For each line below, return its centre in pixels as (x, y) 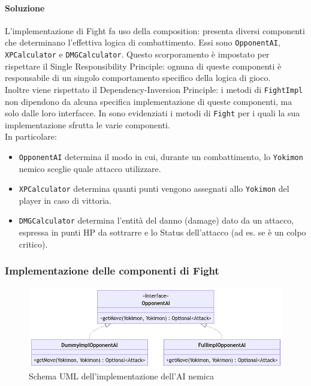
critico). (33, 244)
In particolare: (31, 136)
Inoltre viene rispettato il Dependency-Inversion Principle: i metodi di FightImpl (154, 89)
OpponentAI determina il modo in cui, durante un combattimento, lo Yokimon (161, 156)
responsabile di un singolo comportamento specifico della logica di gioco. (138, 78)
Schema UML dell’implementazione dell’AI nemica (121, 376)
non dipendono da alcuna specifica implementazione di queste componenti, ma (149, 101)
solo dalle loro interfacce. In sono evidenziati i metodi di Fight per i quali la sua (153, 113)
